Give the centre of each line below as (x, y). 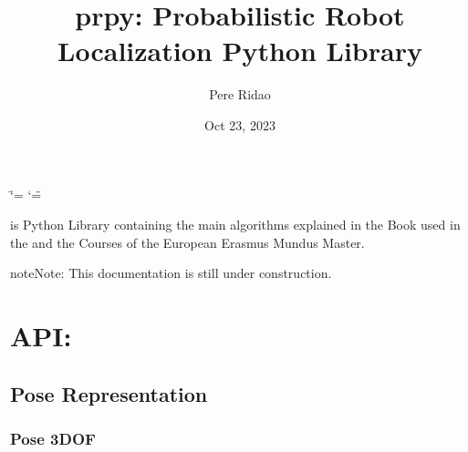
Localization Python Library (240, 51)
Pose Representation (109, 393)
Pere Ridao (240, 94)
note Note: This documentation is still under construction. (171, 273)
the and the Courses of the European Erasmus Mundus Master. (187, 242)
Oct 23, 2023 (240, 124)
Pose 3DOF (53, 438)
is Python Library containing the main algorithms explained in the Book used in (235, 225)
